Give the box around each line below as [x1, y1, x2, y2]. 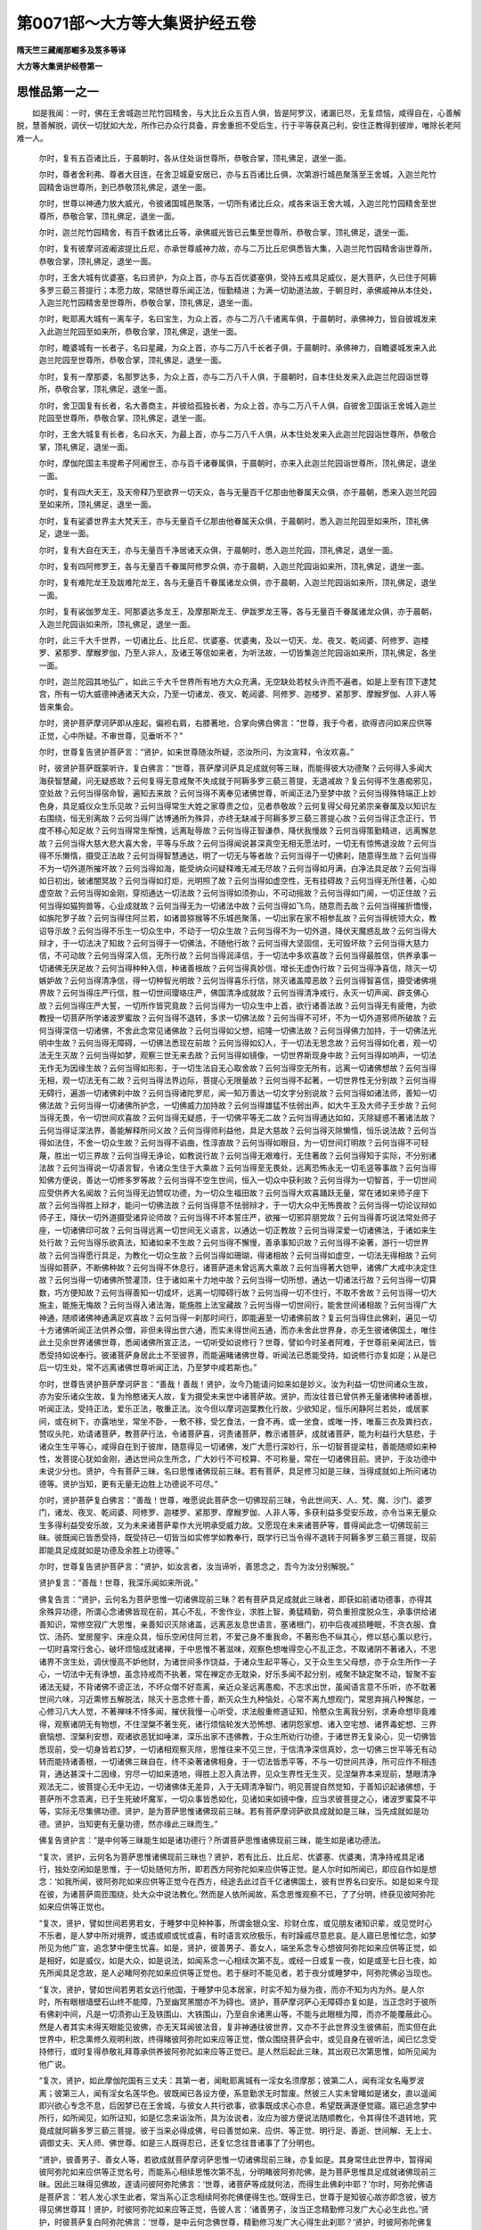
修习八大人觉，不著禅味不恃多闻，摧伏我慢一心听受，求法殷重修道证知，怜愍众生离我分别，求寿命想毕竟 [45, 1706, 429, 1717]
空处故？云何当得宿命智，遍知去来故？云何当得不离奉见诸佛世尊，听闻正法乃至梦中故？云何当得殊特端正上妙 [38, 788, 436, 798]
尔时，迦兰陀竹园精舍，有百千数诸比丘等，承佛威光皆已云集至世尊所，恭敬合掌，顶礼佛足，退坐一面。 [38, 227, 413, 237]
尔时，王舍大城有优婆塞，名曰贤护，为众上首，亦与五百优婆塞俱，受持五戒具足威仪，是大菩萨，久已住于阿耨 [38, 272, 436, 283]
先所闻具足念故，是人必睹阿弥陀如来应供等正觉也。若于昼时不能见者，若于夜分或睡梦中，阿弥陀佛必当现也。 [38, 1968, 436, 1978]
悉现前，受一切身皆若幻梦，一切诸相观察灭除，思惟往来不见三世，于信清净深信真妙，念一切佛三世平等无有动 [38, 1744, 436, 1755]
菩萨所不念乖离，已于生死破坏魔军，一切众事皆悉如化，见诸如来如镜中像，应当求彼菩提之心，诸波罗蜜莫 [38, 1794, 421, 1805]
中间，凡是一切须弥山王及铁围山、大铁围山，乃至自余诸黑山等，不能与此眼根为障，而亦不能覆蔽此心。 [61, 2009, 436, 2019]
